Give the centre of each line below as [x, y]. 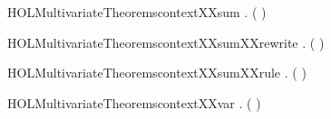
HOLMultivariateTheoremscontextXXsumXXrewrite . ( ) [166, 42]
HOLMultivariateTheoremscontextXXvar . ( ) [134, 102]
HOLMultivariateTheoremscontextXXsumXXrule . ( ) [157, 73]
